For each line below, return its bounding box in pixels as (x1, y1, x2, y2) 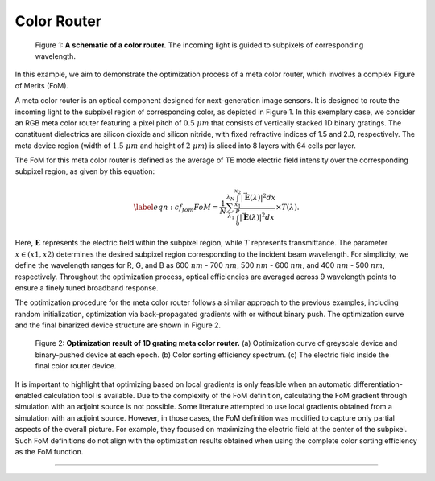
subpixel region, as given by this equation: (14, 166, 155, 176)
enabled (14, 391, 42, 401)
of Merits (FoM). (14, 80, 68, 90)
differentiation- (353, 379, 403, 389)
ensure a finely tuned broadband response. (14, 282, 159, 293)
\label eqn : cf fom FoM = (133, 202, 219, 213)
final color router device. (35, 361, 117, 371)
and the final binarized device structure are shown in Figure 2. (14, 320, 222, 330)
